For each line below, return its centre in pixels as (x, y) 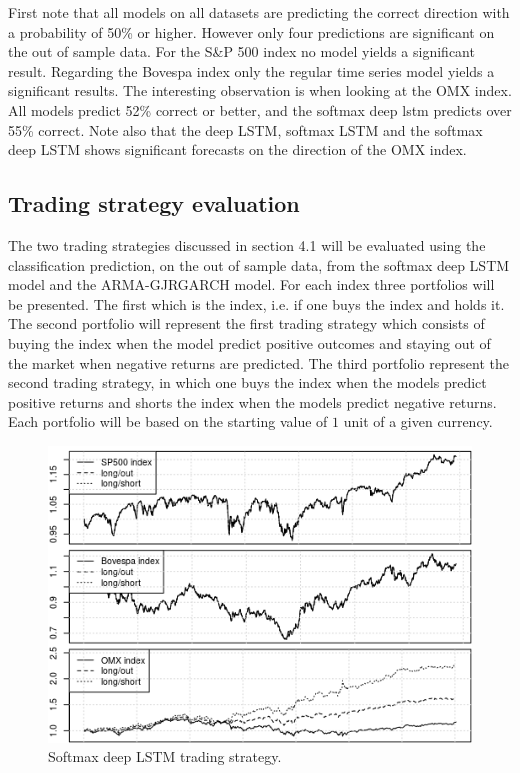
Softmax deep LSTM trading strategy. (165, 756)
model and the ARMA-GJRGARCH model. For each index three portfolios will (251, 284)
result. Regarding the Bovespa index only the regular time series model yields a (251, 70)
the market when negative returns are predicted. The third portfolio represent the (259, 362)
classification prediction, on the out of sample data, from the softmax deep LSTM (259, 264)
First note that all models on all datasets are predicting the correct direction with (259, 12)
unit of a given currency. (418, 421)
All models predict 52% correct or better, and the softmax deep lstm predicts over (260, 109)
